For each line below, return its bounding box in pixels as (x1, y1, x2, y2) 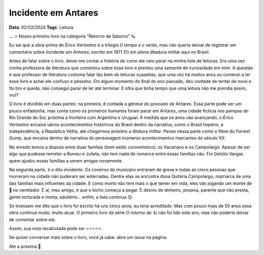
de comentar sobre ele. (9, 216, 56, 222)
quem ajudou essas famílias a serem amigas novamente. (9, 157, 123, 163)
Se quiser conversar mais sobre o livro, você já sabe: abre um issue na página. (9, 235, 168, 240)
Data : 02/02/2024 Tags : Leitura (9, 24, 73, 30)
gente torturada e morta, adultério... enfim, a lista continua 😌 (9, 194, 132, 200)
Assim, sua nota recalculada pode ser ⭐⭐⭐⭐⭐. (9, 226, 103, 232)
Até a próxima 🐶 (9, 243, 41, 249)
